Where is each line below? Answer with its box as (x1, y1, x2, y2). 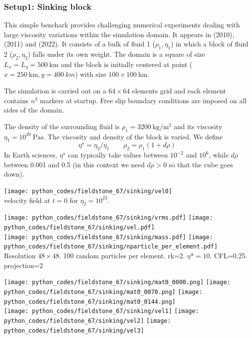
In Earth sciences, (4, 150, 57, 160)
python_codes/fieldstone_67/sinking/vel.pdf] (4, 224, 155, 231)
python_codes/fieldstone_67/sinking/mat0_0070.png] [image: (4, 288, 203, 295)
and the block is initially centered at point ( (61, 59, 193, 69)
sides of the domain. (4, 105, 64, 115)
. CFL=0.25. (209, 250, 248, 261)
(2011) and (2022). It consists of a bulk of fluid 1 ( (4, 39, 156, 49)
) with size (75, 69, 107, 79)
